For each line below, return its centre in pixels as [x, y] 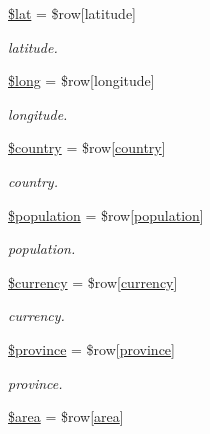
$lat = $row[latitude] [72, 13]
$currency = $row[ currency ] [93, 281]
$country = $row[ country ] [87, 147]
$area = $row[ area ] [66, 416]
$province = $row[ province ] [91, 348]
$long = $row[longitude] [81, 80]
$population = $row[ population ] [106, 214]
